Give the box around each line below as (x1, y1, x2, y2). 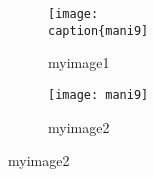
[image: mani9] (48, 87, 149, 102)
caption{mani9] (48, 23, 149, 38)
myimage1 (48, 52, 110, 73)
